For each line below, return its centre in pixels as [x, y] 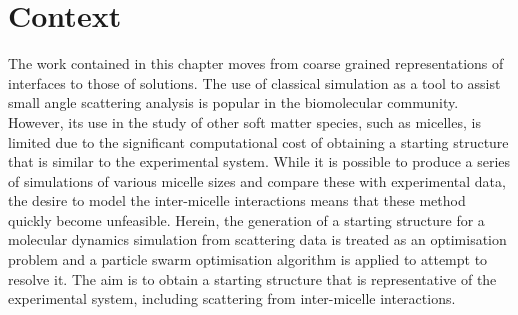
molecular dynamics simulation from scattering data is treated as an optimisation [257, 239]
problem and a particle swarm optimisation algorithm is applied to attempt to [248, 259]
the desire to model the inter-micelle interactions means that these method [237, 200]
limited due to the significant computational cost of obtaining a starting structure [258, 141]
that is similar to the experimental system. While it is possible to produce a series [259, 161]
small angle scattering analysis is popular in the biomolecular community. [233, 102]
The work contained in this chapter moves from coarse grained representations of [256, 63]
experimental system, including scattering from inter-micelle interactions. [232, 298]
